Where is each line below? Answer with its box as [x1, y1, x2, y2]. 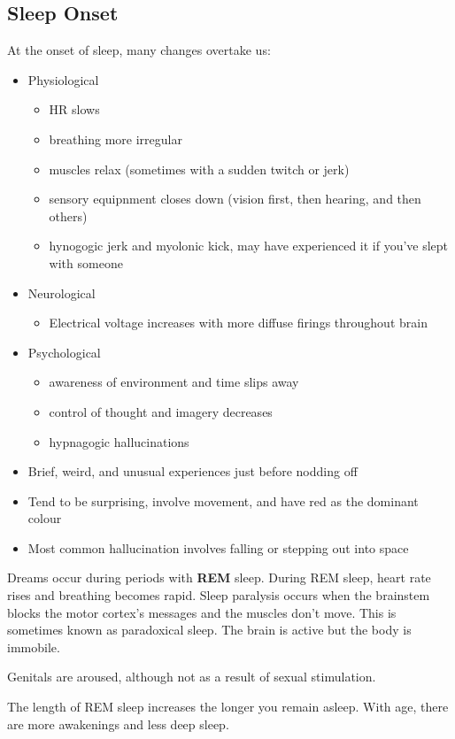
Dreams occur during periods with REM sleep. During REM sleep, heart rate [7, 568, 431, 587]
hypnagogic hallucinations [49, 432, 189, 450]
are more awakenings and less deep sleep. [7, 714, 229, 733]
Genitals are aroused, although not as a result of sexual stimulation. [7, 667, 376, 686]
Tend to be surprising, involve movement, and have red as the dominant [27, 491, 419, 510]
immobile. [7, 637, 60, 656]
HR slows [49, 100, 100, 119]
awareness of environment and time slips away [49, 373, 299, 391]
